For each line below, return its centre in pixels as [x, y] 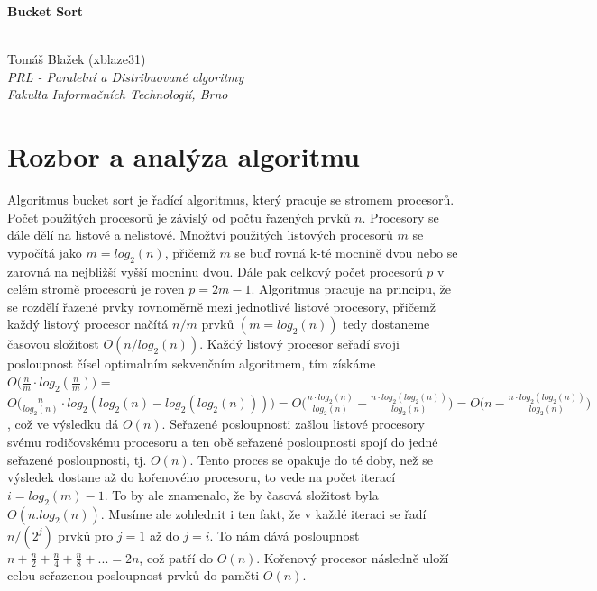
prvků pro [86, 535]
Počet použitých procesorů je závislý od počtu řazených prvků [179, 217]
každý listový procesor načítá [88, 324]
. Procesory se [400, 217]
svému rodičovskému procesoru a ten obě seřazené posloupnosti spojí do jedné [223, 441]
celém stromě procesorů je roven [96, 289]
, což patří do [176, 557]
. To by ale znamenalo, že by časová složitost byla [241, 494]
